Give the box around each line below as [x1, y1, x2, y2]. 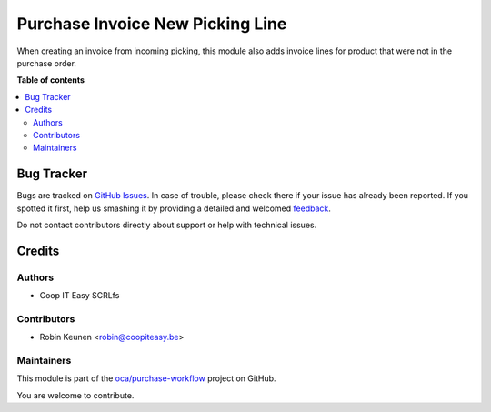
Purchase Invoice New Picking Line [16, 14, 287, 34]
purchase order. [16, 57, 77, 68]
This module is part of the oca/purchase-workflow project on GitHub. [16, 373, 276, 384]
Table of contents [16, 75, 85, 85]
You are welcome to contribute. [16, 389, 135, 400]
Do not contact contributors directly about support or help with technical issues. [16, 219, 317, 230]
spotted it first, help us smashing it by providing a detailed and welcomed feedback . [16, 203, 332, 214]
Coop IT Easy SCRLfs [39, 290, 120, 301]
